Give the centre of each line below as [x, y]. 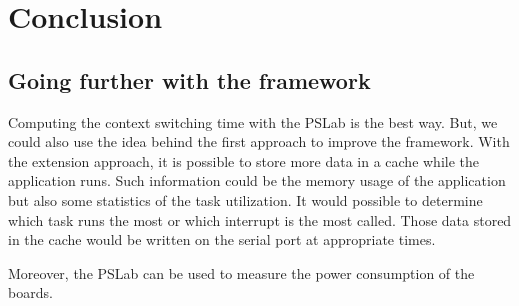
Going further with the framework [189, 79]
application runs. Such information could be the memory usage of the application [257, 180]
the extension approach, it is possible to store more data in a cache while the [244, 160]
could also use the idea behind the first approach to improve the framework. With [259, 141]
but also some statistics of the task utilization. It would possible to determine [245, 199]
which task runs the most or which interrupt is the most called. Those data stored [260, 219]
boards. [30, 292]
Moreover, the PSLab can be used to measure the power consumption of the [241, 272]
